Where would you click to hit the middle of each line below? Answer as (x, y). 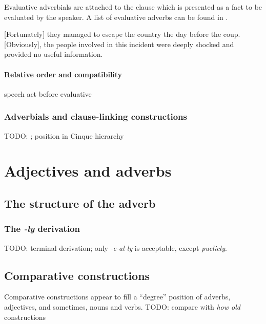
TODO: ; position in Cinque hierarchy (64, 135)
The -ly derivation (42, 229)
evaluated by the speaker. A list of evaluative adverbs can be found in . (116, 17)
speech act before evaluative (48, 93)
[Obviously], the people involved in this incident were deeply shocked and (119, 44)
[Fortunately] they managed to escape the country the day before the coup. (122, 34)
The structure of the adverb (80, 203)
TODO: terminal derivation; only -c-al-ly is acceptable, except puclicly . (116, 247)
